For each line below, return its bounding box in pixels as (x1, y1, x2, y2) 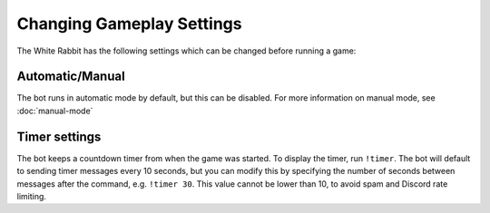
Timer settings (16, 129, 102, 144)
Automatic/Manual (16, 69, 126, 84)
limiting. (16, 190, 47, 201)
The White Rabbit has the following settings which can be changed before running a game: (16, 45, 357, 56)
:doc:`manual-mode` (16, 105, 93, 116)
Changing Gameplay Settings (16, 14, 242, 34)
